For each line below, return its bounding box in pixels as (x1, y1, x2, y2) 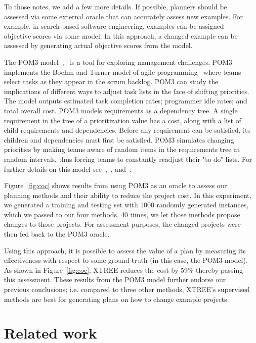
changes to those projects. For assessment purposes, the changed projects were (4, 219, 241, 229)
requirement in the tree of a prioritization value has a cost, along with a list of (4, 115, 241, 125)
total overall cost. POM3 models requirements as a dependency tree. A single (4, 105, 238, 115)
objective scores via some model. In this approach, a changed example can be (4, 30, 238, 41)
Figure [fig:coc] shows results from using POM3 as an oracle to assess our (4, 180, 227, 191)
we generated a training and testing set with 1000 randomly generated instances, (4, 199, 249, 210)
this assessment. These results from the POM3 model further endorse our (4, 274, 226, 285)
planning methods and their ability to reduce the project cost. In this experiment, (4, 190, 252, 200)
